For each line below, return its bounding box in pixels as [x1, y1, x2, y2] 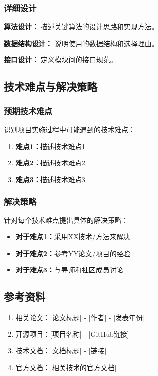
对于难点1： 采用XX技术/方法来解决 [15, 231, 130, 242]
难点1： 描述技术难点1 [15, 141, 85, 151]
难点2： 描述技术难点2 [15, 158, 85, 168]
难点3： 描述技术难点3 [15, 174, 85, 184]
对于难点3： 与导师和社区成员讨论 [15, 265, 123, 275]
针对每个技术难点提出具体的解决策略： [4, 215, 128, 225]
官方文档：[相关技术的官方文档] [15, 362, 117, 372]
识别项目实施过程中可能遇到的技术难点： [4, 124, 135, 134]
